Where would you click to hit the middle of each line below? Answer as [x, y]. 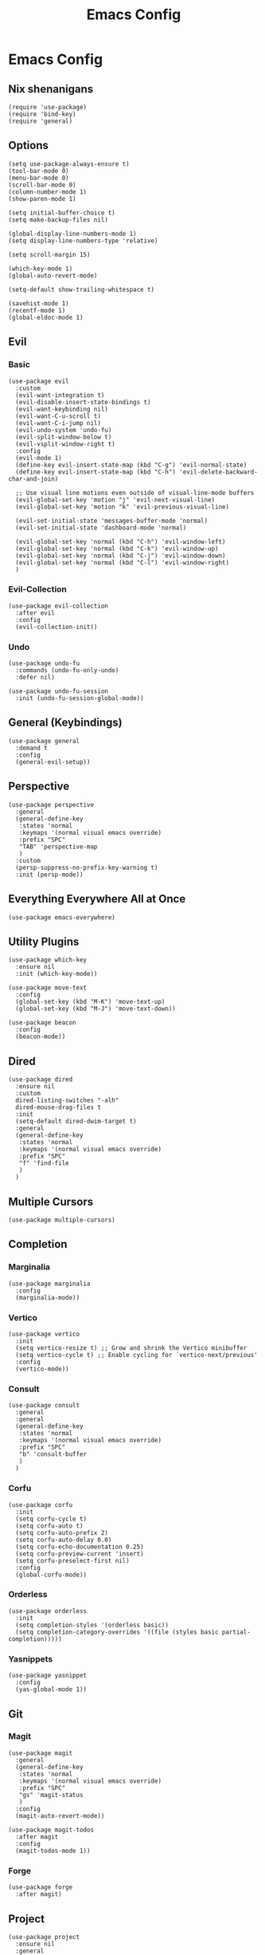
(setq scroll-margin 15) [49, 254]
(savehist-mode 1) [39, 303]
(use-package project [44, 1937]
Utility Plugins [44, 941]
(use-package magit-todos [51, 1830]
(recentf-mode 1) [37, 310]
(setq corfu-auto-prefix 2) [62, 1532]
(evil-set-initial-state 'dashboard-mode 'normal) [101, 528]
